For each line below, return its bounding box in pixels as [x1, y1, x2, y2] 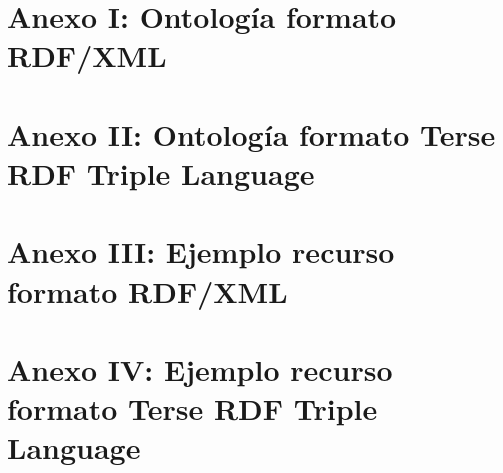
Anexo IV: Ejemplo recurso [7, 348, 393, 389]
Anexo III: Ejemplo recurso [7, 231, 395, 272]
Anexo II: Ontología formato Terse [7, 113, 496, 154]
